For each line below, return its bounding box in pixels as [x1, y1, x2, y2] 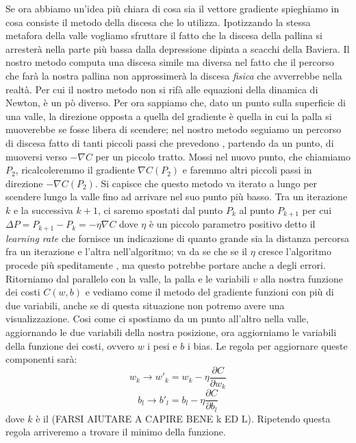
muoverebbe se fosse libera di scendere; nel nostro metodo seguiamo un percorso [5, 122, 342, 136]
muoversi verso [5, 149, 67, 163]
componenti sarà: [5, 352, 77, 366]
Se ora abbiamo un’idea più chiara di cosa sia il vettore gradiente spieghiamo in [5, 1, 340, 15]
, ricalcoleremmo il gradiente [15, 163, 135, 177]
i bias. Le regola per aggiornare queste [187, 338, 348, 352]
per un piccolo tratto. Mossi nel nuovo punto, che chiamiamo [95, 149, 351, 163]
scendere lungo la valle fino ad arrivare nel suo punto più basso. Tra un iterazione [5, 189, 348, 204]
